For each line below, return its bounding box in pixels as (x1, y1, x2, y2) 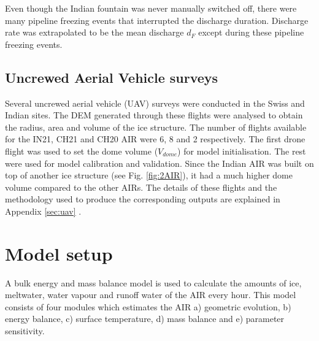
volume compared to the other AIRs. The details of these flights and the (5, 180, 277, 193)
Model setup (5, 240, 113, 266)
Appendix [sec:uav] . (5, 204, 82, 217)
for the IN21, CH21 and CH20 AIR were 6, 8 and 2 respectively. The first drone (5, 132, 306, 145)
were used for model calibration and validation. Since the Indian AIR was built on (5, 156, 314, 169)
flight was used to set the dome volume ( (5, 144, 158, 157)
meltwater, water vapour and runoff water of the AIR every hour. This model (5, 288, 296, 301)
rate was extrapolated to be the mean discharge (5, 26, 184, 39)
